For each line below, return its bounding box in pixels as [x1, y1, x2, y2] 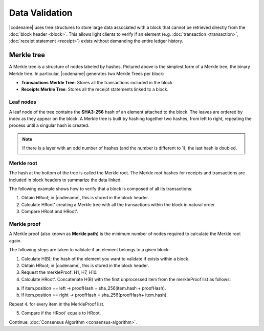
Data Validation [9, 7, 73, 18]
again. [9, 237, 22, 243]
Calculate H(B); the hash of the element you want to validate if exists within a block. [21, 256, 190, 261]
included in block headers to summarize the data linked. [9, 177, 122, 183]
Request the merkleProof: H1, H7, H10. [21, 269, 98, 275]
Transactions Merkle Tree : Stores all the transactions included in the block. [21, 80, 174, 86]
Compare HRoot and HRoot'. [21, 209, 78, 214]
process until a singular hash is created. [9, 122, 89, 128]
